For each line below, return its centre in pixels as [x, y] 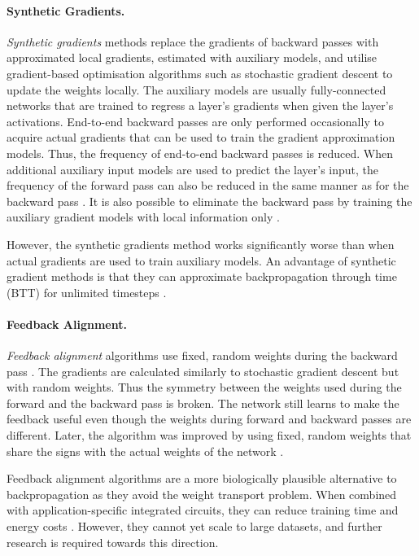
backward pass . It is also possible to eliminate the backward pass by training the [209, 201]
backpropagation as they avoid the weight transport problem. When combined [202, 494]
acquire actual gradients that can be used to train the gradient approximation [201, 137]
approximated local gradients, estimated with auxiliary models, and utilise [192, 57]
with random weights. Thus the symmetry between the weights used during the [204, 387]
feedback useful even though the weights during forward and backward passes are [209, 419]
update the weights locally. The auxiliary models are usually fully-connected [196, 89]
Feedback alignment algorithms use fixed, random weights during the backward [202, 355]
